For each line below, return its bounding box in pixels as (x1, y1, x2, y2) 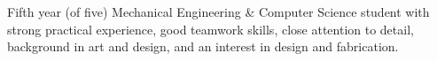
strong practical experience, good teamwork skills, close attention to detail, (7, 19, 414, 38)
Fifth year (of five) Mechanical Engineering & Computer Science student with (7, 3, 430, 20)
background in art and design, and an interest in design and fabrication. (7, 37, 399, 56)
